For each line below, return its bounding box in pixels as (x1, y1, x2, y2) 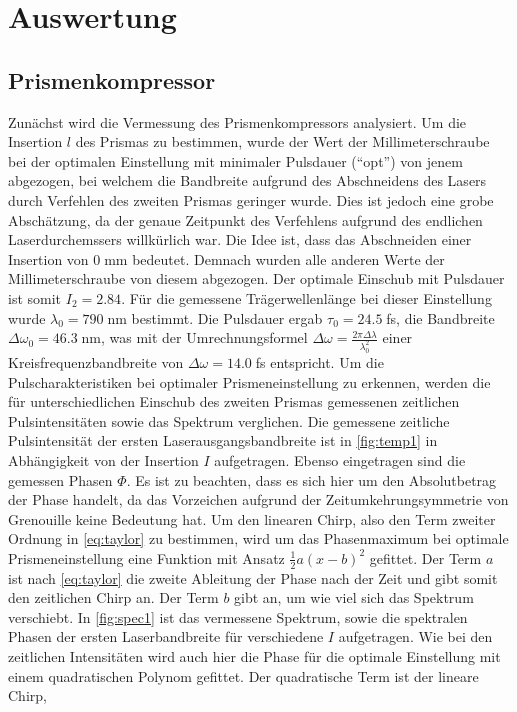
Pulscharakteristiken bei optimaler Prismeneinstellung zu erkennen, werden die (8, 371, 491, 392)
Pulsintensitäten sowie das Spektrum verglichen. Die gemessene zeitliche (8, 410, 450, 431)
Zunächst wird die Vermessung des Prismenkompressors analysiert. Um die (8, 111, 467, 132)
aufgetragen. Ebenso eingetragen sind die (214, 449, 466, 470)
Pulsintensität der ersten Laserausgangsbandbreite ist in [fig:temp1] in (8, 430, 438, 451)
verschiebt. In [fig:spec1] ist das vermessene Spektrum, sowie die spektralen (8, 606, 468, 627)
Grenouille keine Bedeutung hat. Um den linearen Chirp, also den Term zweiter (8, 508, 496, 529)
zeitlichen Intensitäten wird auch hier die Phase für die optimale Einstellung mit (8, 646, 501, 667)
